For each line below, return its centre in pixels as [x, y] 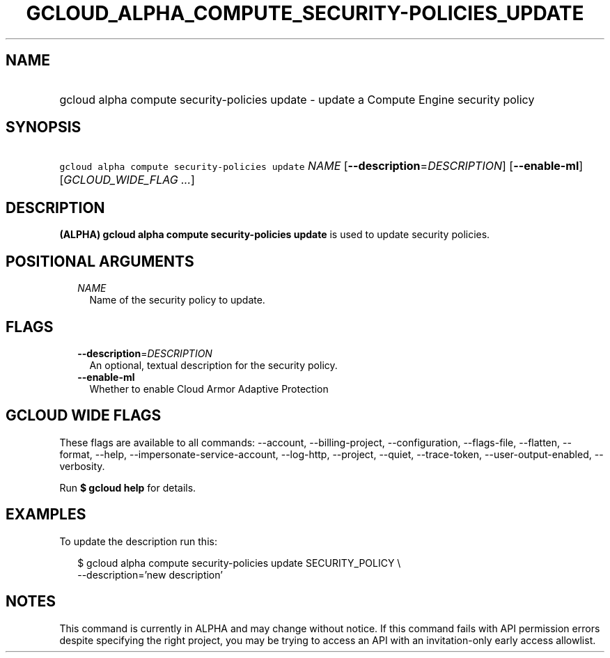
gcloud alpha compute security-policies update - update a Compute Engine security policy [297, 99]
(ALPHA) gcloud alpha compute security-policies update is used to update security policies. [275, 235]
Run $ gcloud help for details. [128, 487]
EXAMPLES [46, 515]
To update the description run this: [138, 541]
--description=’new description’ [150, 574]
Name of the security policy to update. [177, 300]
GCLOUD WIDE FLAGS [84, 416]
